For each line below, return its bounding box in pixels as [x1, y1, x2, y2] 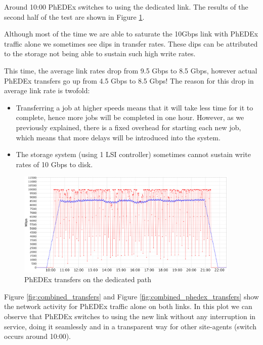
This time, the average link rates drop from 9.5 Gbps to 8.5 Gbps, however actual [4, 65, 257, 75]
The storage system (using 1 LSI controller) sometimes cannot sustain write [16, 149, 251, 160]
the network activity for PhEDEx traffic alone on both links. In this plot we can [4, 301, 252, 312]
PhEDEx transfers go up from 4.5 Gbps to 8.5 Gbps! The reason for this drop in [4, 75, 254, 86]
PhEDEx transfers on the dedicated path [24, 274, 152, 285]
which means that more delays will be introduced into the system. [16, 132, 221, 142]
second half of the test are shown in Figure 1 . [4, 11, 145, 22]
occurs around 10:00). [4, 331, 71, 341]
